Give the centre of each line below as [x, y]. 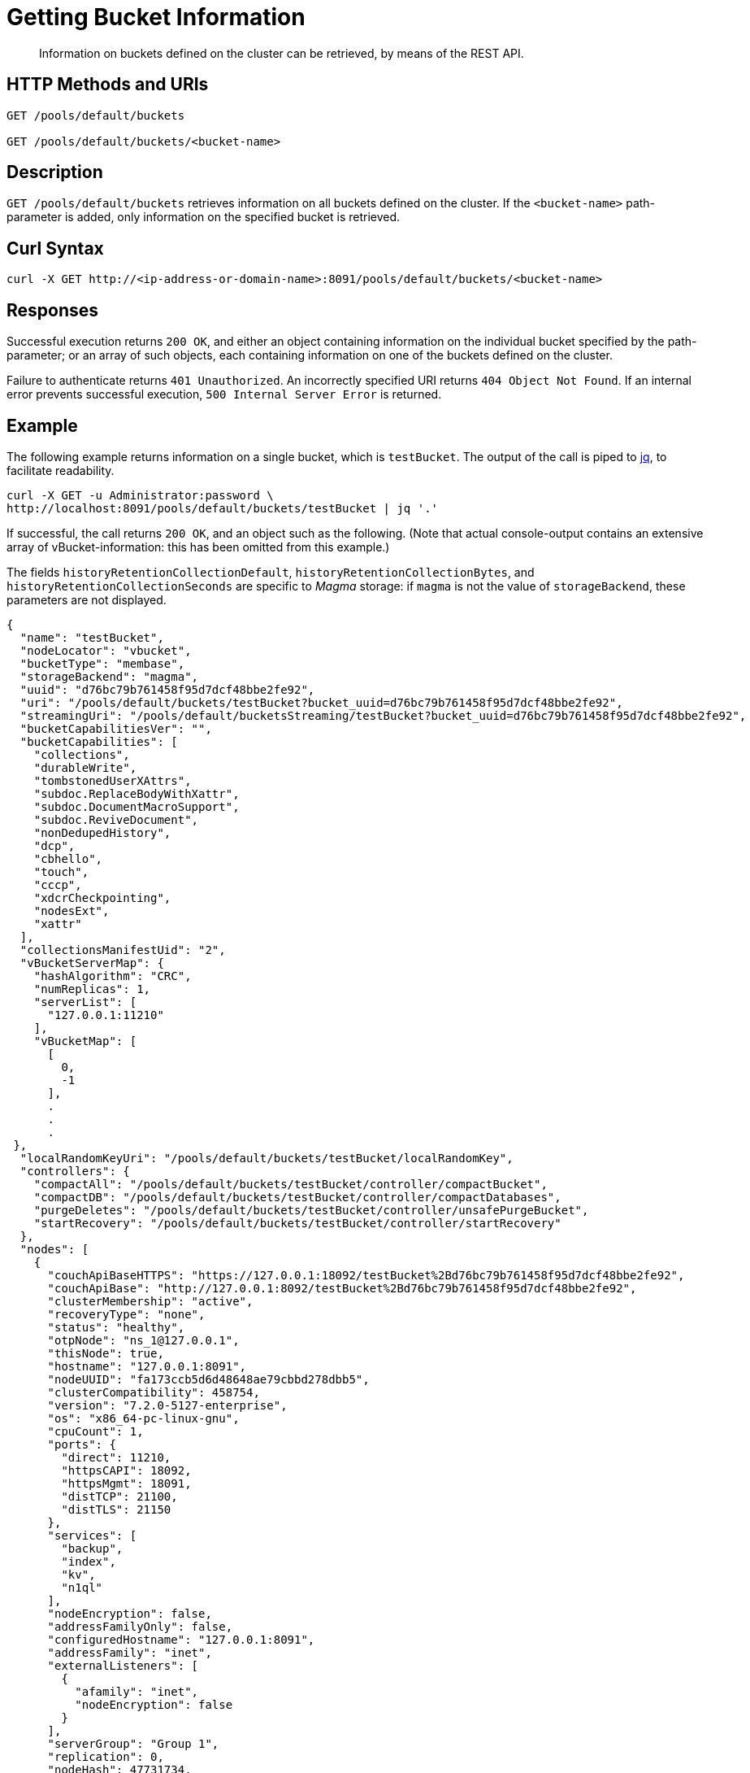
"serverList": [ [85, 1002]
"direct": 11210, [116, 1457]
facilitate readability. [61, 470]
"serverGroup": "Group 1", [133, 1743]
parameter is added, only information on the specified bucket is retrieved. [204, 217]
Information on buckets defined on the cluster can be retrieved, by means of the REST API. [282, 53]
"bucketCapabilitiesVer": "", [116, 728]
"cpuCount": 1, [95, 1431]
